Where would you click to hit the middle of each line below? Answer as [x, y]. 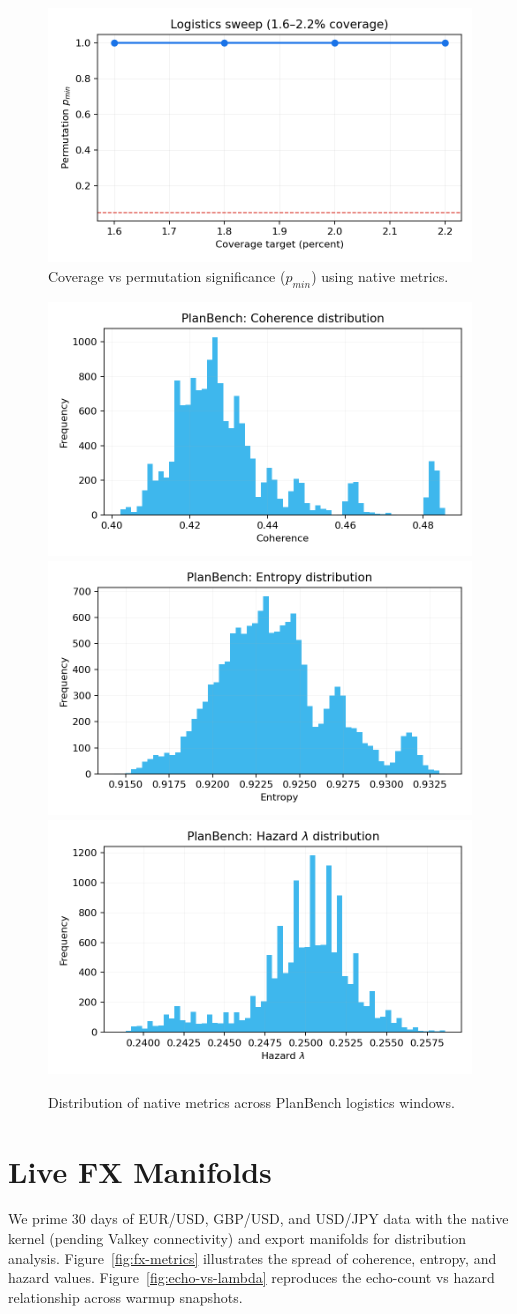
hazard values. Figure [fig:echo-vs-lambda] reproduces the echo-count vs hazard [251, 1277]
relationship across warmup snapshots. [125, 1296]
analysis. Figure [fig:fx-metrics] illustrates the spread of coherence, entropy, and [252, 1257]
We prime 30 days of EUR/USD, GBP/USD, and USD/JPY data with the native [258, 1218]
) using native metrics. [380, 275]
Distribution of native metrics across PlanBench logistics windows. [251, 1101]
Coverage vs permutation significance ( [167, 275]
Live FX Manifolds [140, 1170]
